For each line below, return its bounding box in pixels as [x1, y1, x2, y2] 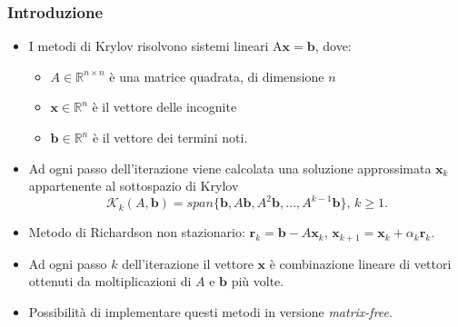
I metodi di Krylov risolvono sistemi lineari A [28, 36, 283, 55]
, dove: [314, 36, 352, 55]
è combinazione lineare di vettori [269, 253, 452, 272]
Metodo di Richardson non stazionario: [28, 223, 245, 242]
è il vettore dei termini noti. [92, 128, 248, 146]
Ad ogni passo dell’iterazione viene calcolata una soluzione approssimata [28, 158, 432, 177]
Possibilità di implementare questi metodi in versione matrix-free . [28, 302, 393, 321]
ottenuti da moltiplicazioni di [28, 272, 192, 291]
